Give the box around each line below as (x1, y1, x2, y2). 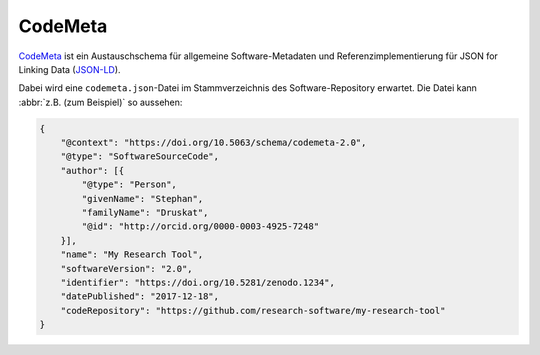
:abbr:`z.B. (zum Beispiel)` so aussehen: (18, 96, 183, 108)
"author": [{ (60, 165, 125, 176)
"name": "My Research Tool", (60, 249, 204, 260)
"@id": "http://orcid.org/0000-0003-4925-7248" (81, 221, 320, 232)
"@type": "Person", (81, 179, 177, 190)
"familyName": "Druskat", (81, 207, 209, 219)
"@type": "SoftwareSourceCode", (60, 151, 220, 162)
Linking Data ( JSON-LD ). (18, 63, 121, 75)
